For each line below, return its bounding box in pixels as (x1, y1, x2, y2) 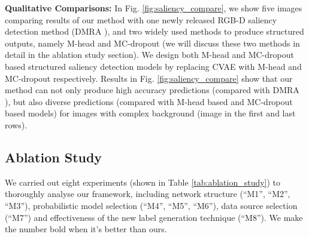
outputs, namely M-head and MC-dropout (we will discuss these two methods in (5, 36, 300, 49)
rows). (5, 118, 28, 131)
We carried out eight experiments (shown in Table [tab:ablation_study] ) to (5, 176, 281, 188)
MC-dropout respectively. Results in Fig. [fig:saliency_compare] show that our (5, 72, 293, 84)
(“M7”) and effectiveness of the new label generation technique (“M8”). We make (5, 211, 303, 223)
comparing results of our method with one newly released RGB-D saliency (5, 13, 277, 26)
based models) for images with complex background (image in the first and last (5, 107, 296, 119)
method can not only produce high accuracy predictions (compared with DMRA (5, 84, 299, 96)
